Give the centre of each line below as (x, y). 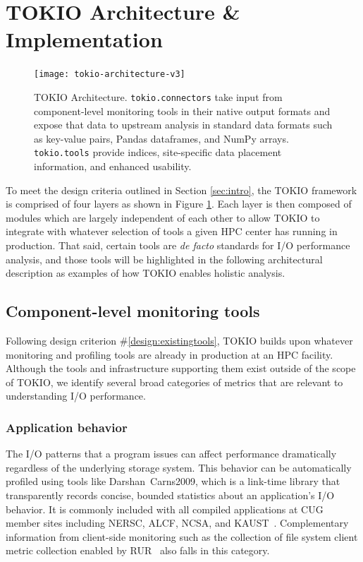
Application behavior (67, 427)
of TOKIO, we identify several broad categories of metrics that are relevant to (174, 382)
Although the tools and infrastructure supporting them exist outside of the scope (181, 368)
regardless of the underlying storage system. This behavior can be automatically (179, 467)
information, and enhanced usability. (113, 166)
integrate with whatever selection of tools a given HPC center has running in (172, 231)
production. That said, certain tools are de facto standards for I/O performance (178, 245)
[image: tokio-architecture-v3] (110, 74)
